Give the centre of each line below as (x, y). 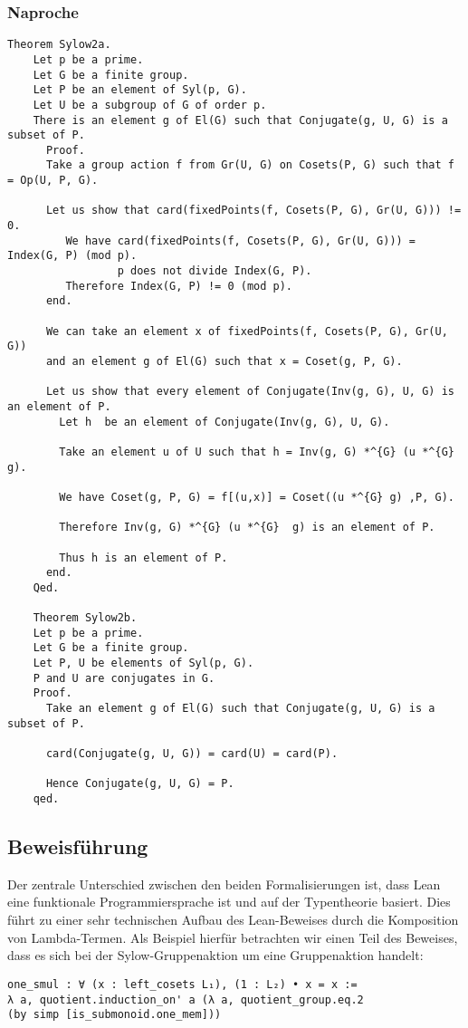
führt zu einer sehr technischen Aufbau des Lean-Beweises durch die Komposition (233, 920)
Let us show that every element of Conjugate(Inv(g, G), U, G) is (250, 392)
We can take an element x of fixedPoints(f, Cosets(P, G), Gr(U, (247, 331)
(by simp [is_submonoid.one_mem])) (115, 1015)
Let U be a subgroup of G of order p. (150, 105)
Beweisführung (78, 846)
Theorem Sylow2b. (85, 618)
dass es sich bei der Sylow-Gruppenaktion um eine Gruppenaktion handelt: (215, 955)
